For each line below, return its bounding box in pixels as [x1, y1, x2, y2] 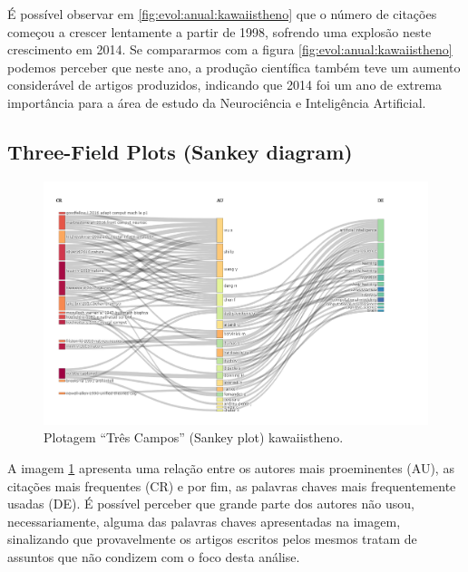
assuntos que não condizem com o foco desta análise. [7, 547, 300, 566]
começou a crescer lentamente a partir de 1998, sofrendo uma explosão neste [7, 22, 432, 41]
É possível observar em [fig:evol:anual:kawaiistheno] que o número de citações [7, 5, 437, 23]
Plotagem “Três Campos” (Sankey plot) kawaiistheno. [44, 428, 344, 447]
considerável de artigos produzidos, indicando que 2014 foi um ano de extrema [7, 75, 443, 94]
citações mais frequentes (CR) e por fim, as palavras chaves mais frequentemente [7, 476, 456, 495]
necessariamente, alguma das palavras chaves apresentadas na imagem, [7, 511, 401, 530]
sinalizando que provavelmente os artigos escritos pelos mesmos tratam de [7, 529, 417, 548]
